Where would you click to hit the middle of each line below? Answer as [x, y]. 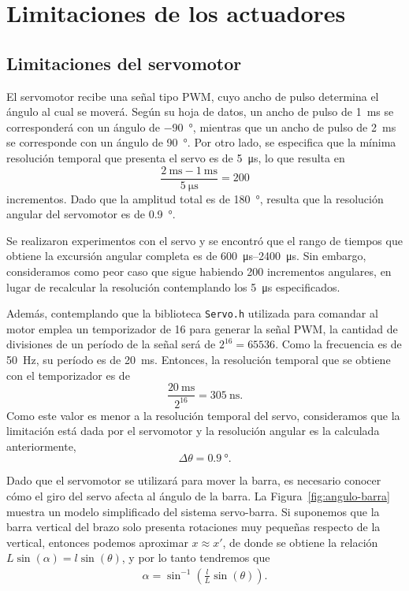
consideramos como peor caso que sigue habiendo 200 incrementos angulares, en [199, 271]
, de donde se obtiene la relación [300, 542]
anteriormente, [41, 446]
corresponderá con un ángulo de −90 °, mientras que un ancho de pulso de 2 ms [201, 126]
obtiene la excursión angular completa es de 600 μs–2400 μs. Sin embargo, [186, 256]
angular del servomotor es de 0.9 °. [91, 214]
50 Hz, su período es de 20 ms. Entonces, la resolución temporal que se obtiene [199, 360]
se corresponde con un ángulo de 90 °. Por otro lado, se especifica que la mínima [201, 142]
